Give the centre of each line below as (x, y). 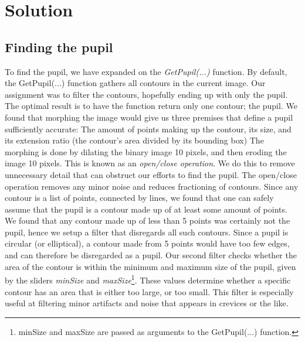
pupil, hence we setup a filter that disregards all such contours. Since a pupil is (147, 232)
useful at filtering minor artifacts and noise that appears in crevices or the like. (147, 303)
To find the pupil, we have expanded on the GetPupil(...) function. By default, (146, 71)
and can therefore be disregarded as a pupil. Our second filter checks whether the (151, 255)
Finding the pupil (59, 47)
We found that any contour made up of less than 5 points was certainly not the (148, 220)
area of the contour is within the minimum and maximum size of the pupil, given (150, 266)
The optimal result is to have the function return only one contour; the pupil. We (151, 106)
